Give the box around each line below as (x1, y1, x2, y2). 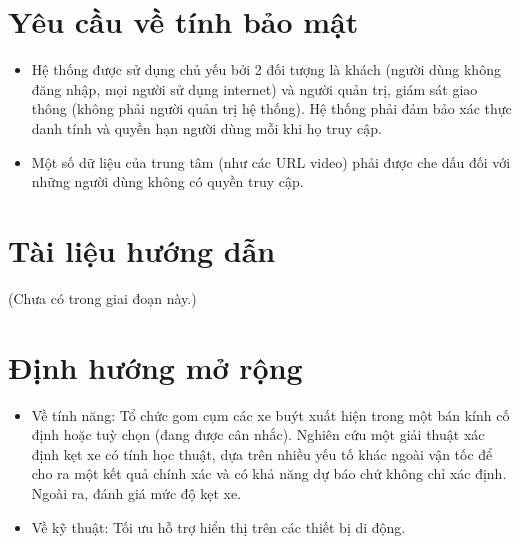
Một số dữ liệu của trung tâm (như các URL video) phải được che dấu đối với (31, 151, 511, 172)
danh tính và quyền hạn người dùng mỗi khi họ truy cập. (31, 117, 382, 138)
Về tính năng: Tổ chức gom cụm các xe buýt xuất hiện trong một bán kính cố (31, 404, 510, 425)
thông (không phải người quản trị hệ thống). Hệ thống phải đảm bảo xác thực (31, 98, 512, 119)
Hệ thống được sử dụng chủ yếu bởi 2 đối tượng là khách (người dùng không (31, 59, 501, 80)
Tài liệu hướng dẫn (8, 229, 276, 270)
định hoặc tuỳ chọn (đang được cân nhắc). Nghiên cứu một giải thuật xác (31, 424, 485, 445)
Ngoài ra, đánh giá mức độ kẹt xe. (31, 482, 242, 503)
